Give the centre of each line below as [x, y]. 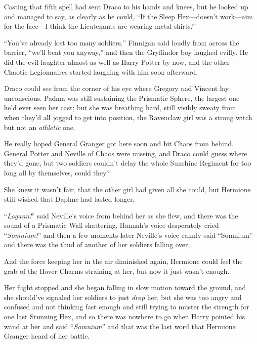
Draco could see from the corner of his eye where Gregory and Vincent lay [116, 88]
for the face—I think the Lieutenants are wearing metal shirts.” [100, 26]
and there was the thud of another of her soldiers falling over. [97, 244]
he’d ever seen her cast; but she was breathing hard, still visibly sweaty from [120, 107]
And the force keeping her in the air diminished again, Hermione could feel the [123, 261]
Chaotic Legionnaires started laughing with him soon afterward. [101, 71]
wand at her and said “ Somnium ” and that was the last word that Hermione [120, 326]
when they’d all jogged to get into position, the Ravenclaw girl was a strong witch [128, 117]
